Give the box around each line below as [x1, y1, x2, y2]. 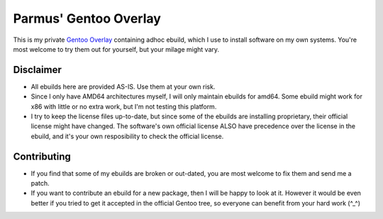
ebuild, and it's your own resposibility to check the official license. [30, 132, 224, 140]
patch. [30, 179, 50, 188]
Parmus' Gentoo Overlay [13, 11, 161, 26]
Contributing [13, 150, 71, 162]
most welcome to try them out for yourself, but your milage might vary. [13, 45, 220, 53]
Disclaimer [13, 64, 62, 76]
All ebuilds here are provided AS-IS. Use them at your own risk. [30, 82, 216, 91]
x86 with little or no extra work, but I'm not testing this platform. [30, 102, 217, 111]
